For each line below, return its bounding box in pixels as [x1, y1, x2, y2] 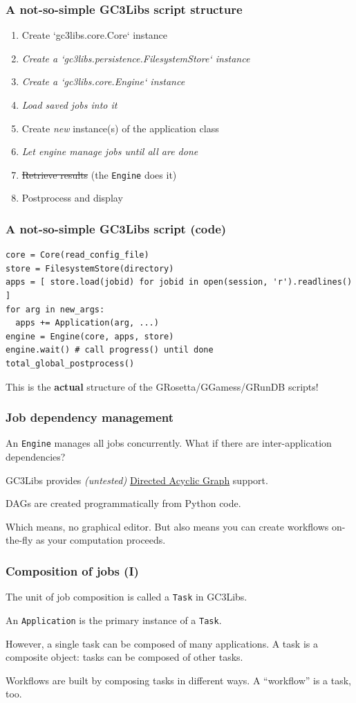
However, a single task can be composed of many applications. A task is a [6, 636, 318, 650]
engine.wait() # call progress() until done [6, 345, 214, 355]
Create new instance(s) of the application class [21, 121, 219, 135]
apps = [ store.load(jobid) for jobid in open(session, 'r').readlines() [6, 277, 353, 287]
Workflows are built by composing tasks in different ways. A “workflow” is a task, [6, 673, 351, 687]
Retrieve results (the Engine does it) [21, 167, 177, 181]
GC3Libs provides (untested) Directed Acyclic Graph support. [6, 472, 268, 487]
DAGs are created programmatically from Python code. [6, 496, 241, 510]
